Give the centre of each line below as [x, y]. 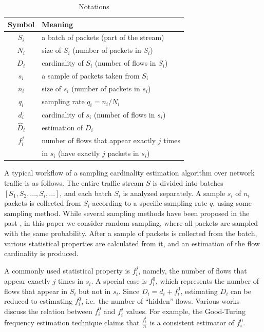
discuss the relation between [48, 311]
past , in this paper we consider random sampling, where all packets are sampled [131, 223]
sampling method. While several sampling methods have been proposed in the [127, 213]
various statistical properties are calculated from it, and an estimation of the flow [132, 243]
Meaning [58, 24]
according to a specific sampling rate [150, 203]
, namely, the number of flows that [193, 270]
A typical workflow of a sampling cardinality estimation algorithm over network [129, 173]
